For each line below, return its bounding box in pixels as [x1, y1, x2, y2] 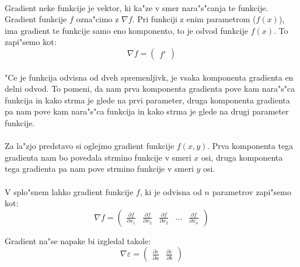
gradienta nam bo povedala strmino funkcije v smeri [5, 151, 191, 163]
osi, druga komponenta [201, 151, 283, 163]
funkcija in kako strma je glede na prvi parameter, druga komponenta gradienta [5, 93, 290, 106]
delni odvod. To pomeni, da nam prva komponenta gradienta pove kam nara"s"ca [5, 82, 295, 95]
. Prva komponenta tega [207, 140, 294, 152]
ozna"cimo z [76, 13, 119, 25]
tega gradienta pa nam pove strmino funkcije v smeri [5, 162, 194, 175]
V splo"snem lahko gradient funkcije [5, 185, 134, 197]
